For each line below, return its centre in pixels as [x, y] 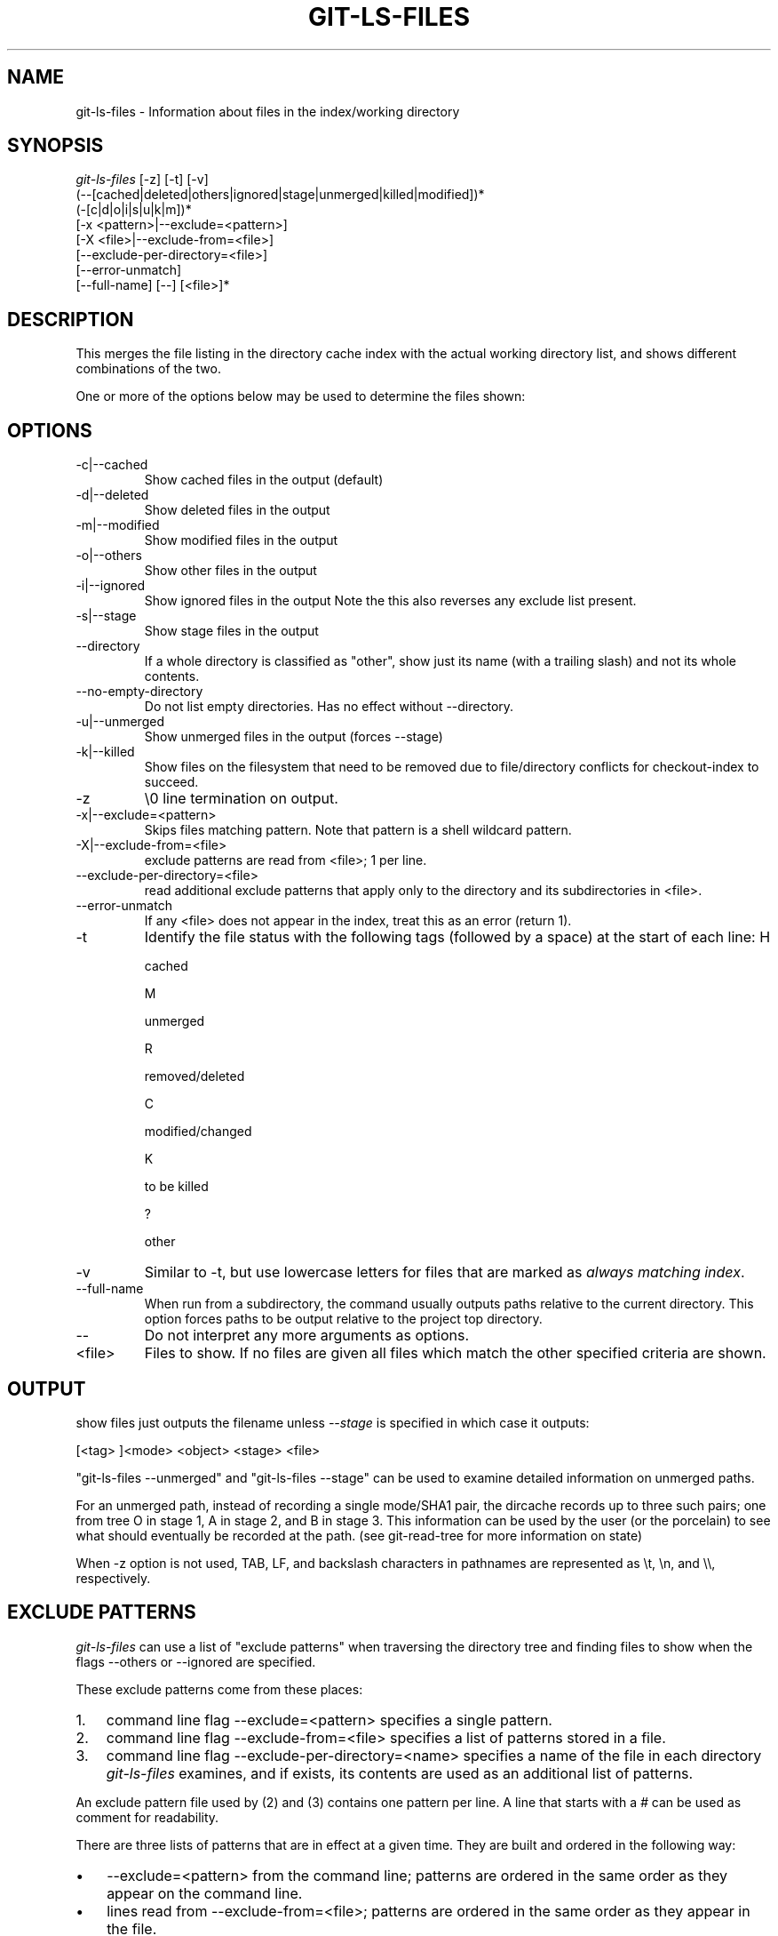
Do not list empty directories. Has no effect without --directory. [329, 707]
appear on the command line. [205, 1893]
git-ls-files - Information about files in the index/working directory [268, 111]
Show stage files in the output [231, 631]
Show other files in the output [230, 571]
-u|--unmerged [120, 722]
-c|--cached [112, 465]
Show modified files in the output [241, 540]
